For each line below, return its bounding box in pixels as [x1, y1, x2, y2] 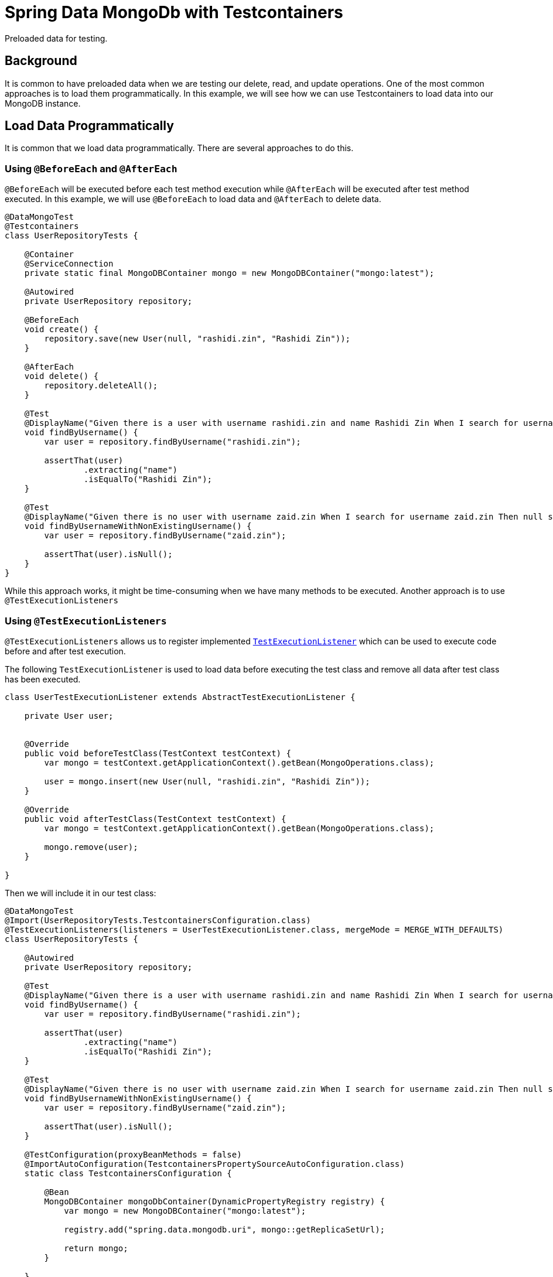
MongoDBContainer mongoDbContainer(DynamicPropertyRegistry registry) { [44, 1196, 385, 1206]
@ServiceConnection [24, 259, 114, 269]
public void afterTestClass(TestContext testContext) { [24, 814, 286, 824]
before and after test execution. [5, 646, 126, 656]
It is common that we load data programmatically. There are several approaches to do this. [5, 143, 354, 153]
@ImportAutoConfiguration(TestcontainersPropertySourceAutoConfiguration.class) [24, 1159, 405, 1169]
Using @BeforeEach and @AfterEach [5, 162, 177, 175]
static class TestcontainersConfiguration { [24, 1168, 232, 1178]
